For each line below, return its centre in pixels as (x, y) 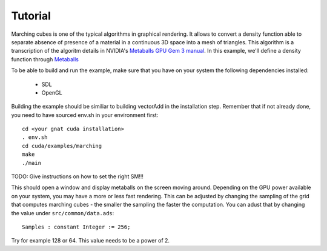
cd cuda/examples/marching (62, 146)
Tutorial (31, 16)
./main (32, 163)
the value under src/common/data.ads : (63, 213)
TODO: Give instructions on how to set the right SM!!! (77, 176)
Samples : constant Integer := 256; (76, 227)
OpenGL (52, 92)
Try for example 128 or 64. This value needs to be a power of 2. (90, 241)
